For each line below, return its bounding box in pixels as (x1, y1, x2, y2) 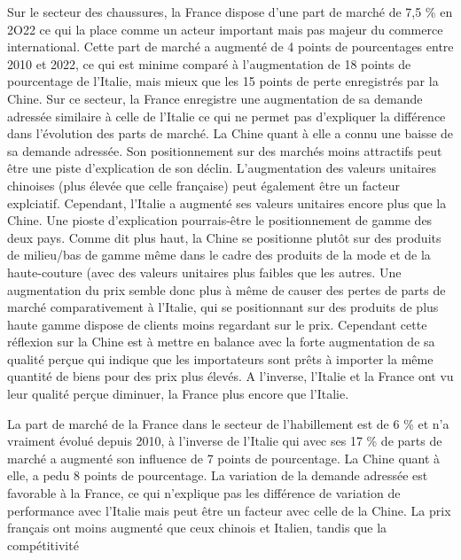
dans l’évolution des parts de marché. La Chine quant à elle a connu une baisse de (7, 124, 454, 143)
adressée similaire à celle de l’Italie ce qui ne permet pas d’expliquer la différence (7, 106, 446, 125)
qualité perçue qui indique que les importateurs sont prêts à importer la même (7, 349, 434, 368)
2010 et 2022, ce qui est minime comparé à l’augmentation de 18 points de (7, 54, 411, 73)
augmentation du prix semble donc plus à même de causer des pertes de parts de (7, 280, 446, 299)
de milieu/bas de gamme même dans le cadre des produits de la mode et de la (7, 245, 431, 264)
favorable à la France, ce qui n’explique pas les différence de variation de (7, 484, 401, 502)
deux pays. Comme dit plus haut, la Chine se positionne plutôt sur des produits (7, 228, 441, 246)
